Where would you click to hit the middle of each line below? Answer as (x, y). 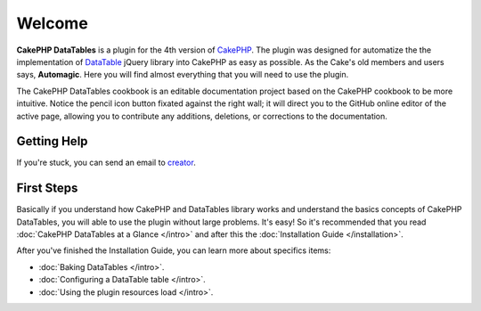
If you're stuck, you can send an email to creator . (106, 163)
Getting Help (52, 141)
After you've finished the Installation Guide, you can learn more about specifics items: (174, 250)
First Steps (47, 188)
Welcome (52, 23)
